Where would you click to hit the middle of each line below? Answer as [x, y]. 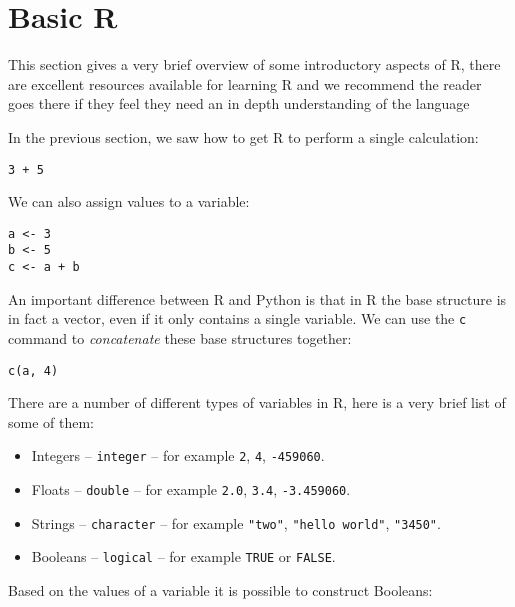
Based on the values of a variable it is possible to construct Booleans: [220, 590]
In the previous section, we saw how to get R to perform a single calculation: [243, 136]
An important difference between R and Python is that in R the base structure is [257, 298]
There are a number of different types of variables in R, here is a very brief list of [257, 402]
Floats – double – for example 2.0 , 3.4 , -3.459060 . [191, 489]
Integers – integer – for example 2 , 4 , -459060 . [178, 455]
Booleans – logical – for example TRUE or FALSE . [183, 556]
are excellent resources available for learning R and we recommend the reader [245, 83]
